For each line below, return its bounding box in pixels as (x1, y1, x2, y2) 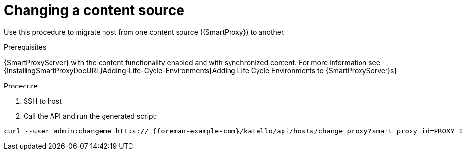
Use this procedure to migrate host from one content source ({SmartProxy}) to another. (4, 27, 285, 36)
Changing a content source (4, 2, 184, 19)
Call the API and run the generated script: (24, 111, 157, 120)
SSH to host (24, 96, 62, 105)
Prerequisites (4, 43, 47, 51)
